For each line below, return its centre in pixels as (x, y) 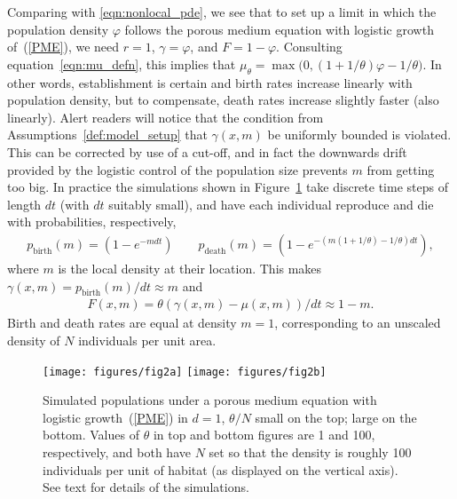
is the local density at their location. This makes (190, 268)
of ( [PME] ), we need (63, 47)
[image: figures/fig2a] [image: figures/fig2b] (185, 372)
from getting (401, 169)
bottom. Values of (91, 435)
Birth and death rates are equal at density (122, 323)
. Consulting (309, 47)
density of (34, 340)
